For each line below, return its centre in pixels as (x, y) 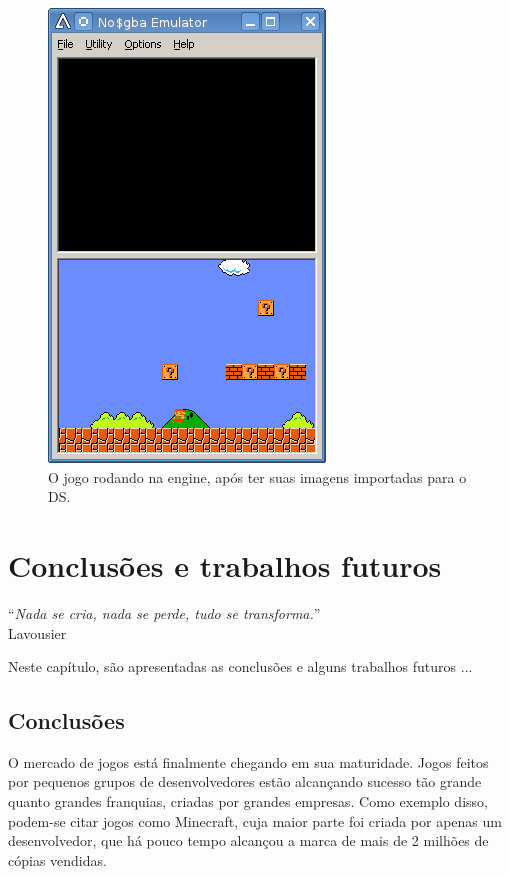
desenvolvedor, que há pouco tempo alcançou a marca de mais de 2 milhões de (248, 840)
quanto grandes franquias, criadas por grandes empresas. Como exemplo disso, (248, 801)
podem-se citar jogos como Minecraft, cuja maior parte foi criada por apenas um (255, 820)
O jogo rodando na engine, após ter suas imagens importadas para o (257, 476)
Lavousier (37, 632)
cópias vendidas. (57, 859)
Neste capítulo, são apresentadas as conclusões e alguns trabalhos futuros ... (240, 666)
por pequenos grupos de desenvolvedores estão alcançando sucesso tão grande (245, 781)
